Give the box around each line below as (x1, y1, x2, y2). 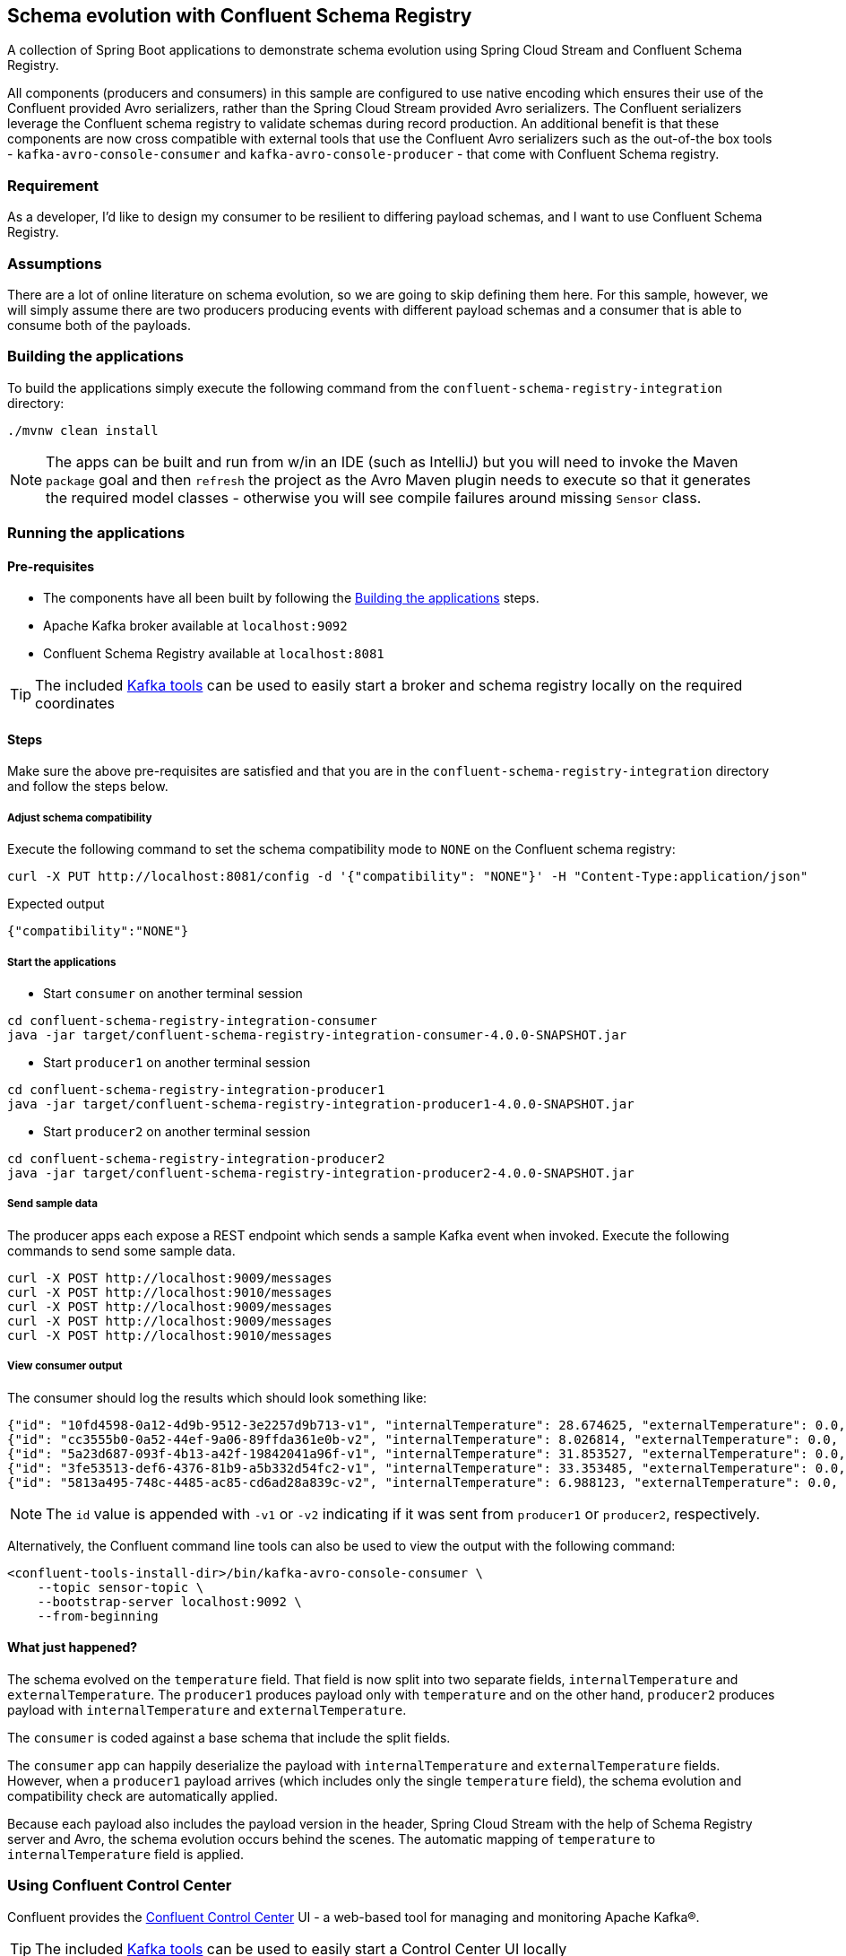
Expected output (7, 896, 105, 912)
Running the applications (7, 524, 186, 543)
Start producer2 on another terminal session (43, 1124, 311, 1140)
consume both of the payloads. (7, 317, 192, 333)
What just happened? (7, 1639, 138, 1656)
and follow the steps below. (7, 778, 168, 795)
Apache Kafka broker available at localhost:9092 (43, 618, 348, 634)
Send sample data (7, 1197, 98, 1211)
